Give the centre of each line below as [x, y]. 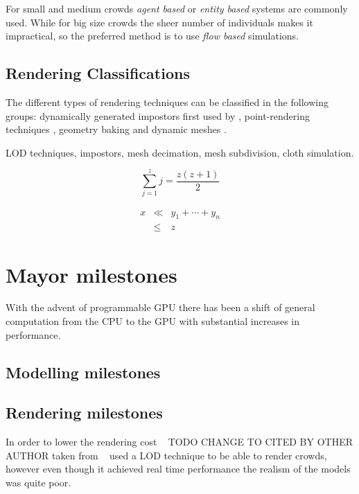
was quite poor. [38, 483]
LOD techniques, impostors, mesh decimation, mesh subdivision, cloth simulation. [180, 152]
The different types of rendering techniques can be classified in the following [167, 102]
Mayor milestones [91, 274]
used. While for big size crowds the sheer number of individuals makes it [159, 22]
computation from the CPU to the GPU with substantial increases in [152, 321]
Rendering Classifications [98, 73]
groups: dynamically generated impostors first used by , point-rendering [158, 115]
